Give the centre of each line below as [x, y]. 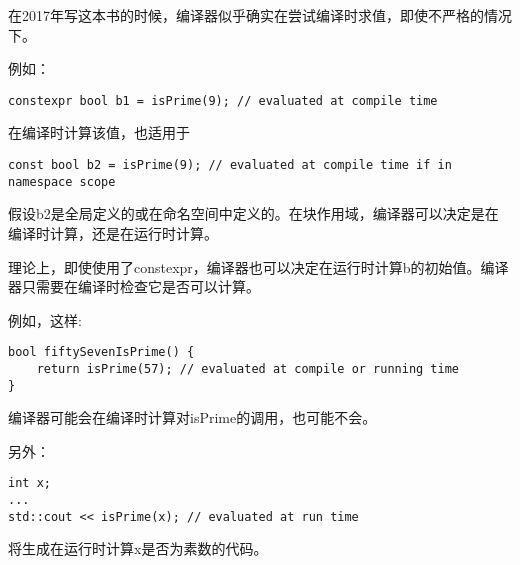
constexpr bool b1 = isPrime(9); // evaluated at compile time [223, 100]
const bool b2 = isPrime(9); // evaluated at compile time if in [230, 165]
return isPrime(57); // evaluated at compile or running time [248, 368]
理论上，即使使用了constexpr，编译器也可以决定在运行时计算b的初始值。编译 [258, 266]
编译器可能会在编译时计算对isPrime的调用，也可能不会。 [192, 417]
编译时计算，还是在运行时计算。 [113, 232]
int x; [29, 483]
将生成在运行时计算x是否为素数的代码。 [138, 548]
